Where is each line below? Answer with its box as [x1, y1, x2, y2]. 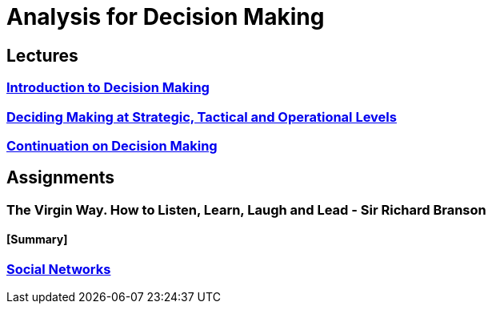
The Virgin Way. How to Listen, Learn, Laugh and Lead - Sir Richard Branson [6, 201, 486, 218]
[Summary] [6, 232, 68, 247]
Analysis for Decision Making [6, 3, 325, 30]
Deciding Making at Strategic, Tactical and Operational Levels [6, 108, 397, 125]
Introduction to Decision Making [6, 79, 210, 96]
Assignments [6, 167, 115, 188]
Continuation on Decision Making [6, 137, 218, 154]
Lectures [6, 45, 78, 66]
